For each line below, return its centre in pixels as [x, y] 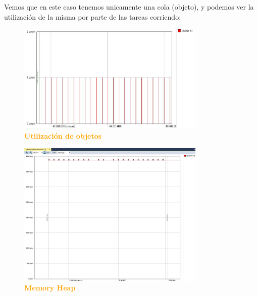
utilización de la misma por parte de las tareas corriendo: [93, 16]
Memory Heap [50, 288]
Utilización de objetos [63, 135]
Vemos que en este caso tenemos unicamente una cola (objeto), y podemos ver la [129, 7]
